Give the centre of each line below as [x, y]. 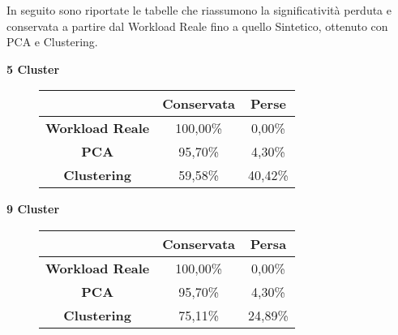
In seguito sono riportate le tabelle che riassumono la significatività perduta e [199, 10]
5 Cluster [33, 69]
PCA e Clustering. [52, 42]
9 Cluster [33, 209]
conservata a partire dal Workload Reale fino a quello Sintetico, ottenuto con [197, 26]
